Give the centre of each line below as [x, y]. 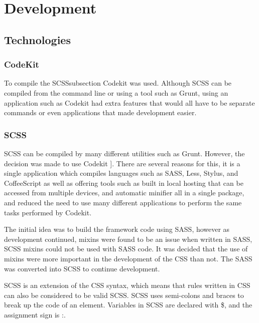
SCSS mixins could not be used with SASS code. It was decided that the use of [126, 249]
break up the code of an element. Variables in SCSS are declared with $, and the [128, 305]
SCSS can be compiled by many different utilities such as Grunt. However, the [124, 153]
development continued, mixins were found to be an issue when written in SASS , [128, 239]
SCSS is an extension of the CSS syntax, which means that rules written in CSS [127, 285]
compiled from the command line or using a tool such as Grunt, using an [116, 92]
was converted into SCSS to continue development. [82, 268]
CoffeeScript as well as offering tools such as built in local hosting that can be [124, 183]
